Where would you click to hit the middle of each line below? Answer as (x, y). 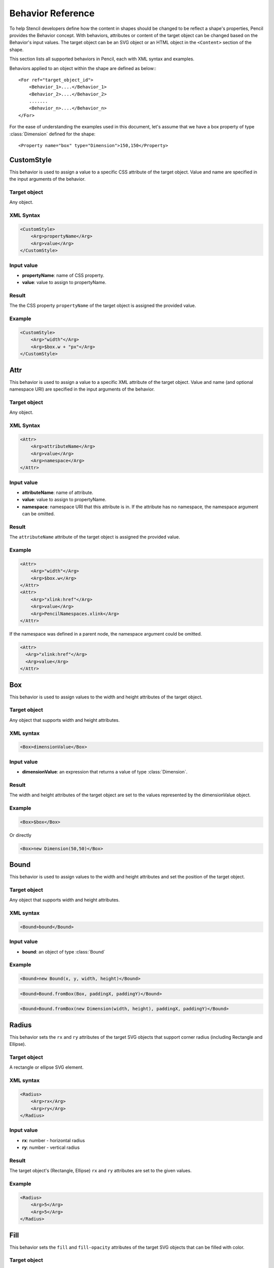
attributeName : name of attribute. (58, 492)
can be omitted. (39, 514)
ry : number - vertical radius (51, 1148)
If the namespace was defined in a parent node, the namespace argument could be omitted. (106, 634)
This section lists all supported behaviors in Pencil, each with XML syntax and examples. (102, 59)
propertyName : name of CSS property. (63, 275)
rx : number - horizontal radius (54, 1140)
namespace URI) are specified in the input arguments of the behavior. (82, 389)
